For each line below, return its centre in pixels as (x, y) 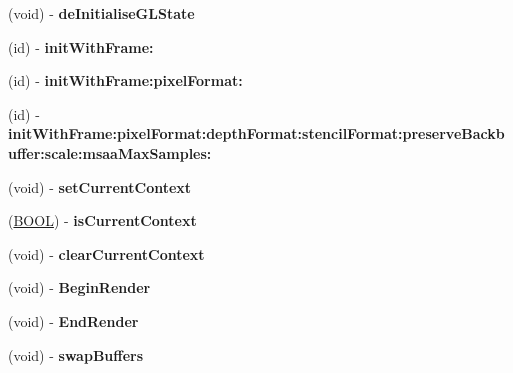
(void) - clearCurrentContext (106, 253)
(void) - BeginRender (79, 287)
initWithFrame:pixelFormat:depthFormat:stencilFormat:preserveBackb (256, 133)
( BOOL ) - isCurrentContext (102, 220)
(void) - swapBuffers (76, 354)
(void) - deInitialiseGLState (101, 13)
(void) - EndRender (73, 320)
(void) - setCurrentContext (100, 186)
